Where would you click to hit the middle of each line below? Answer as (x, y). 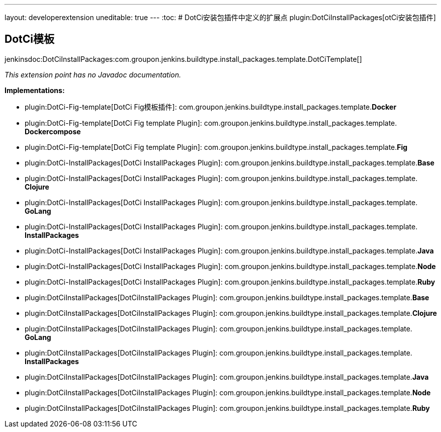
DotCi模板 (29, 39)
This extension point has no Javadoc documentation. (93, 74)
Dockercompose (53, 131)
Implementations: (35, 90)
